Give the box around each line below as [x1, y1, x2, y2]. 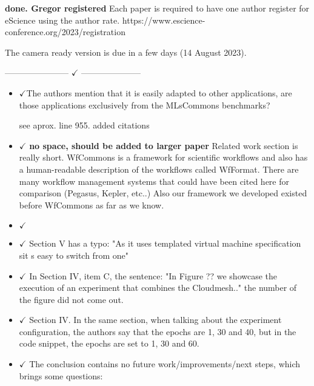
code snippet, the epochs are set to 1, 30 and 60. [19, 337, 199, 350]
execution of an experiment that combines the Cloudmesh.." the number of [19, 281, 297, 294]
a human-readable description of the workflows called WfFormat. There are [19, 162, 299, 175]
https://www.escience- [122, 13, 205, 26]
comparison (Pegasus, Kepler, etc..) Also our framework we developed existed [19, 187, 307, 199]
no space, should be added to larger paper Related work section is [29, 139, 298, 151]
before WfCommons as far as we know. [19, 198, 164, 211]
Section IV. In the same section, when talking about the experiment [29, 313, 282, 326]
